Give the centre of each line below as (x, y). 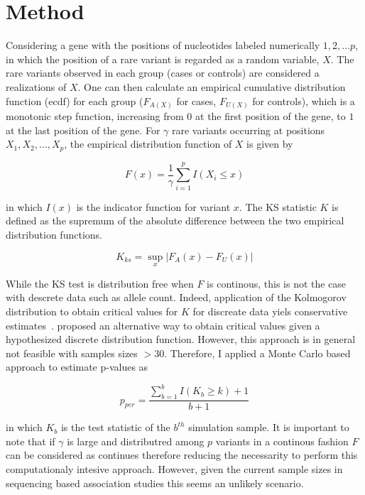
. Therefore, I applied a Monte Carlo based (257, 353)
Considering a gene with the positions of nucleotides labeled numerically (163, 45)
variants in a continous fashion (282, 441)
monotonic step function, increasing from (95, 116)
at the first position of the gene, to (271, 116)
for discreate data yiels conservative (270, 311)
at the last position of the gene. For (83, 130)
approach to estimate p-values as (77, 367)
